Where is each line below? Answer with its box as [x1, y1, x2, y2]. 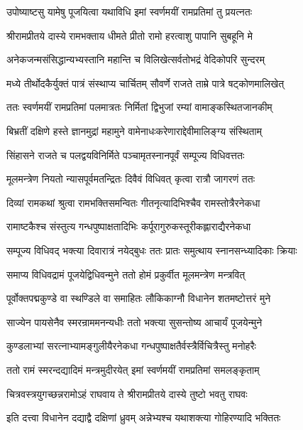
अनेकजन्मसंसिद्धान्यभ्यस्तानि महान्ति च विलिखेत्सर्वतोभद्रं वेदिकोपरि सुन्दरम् [6, 52, 265, 67]
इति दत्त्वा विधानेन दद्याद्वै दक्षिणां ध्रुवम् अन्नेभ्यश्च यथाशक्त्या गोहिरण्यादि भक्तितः [6, 410, 281, 425]
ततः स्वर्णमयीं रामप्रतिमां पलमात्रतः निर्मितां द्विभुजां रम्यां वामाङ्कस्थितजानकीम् [6, 100, 272, 114]
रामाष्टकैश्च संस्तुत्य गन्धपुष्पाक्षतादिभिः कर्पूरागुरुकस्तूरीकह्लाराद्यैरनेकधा [6, 219, 251, 234]
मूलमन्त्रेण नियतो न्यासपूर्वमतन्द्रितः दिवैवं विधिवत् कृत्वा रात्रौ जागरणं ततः [6, 171, 255, 186]
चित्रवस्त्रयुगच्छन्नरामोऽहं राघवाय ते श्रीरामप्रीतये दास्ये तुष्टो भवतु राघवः [6, 386, 248, 401]
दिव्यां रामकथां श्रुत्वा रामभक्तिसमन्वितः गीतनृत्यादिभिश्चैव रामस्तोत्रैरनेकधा [6, 195, 260, 210]
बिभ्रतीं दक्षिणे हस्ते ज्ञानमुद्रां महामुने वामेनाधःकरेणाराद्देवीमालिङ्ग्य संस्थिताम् [6, 123, 262, 138]
